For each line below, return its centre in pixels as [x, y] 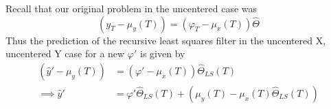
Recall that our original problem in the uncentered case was [132, 8]
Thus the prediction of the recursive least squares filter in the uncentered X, [166, 40]
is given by [163, 53]
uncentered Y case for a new [65, 53]
